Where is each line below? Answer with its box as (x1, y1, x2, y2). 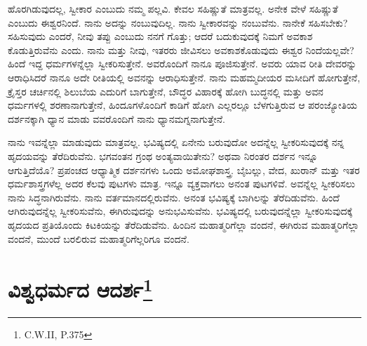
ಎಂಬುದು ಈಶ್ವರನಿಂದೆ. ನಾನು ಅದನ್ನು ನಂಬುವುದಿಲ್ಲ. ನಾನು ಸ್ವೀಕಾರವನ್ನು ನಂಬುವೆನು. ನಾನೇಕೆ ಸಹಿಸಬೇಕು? (8, 15, 348, 29)
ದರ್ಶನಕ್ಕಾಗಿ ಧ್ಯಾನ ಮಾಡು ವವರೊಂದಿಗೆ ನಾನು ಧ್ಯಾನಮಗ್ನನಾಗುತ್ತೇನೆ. (8, 111, 225, 126)
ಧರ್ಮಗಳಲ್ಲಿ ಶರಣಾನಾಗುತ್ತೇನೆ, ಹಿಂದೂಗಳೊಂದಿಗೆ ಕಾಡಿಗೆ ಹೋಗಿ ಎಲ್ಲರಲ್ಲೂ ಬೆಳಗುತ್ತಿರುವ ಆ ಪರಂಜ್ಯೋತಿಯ (8, 98, 357, 112)
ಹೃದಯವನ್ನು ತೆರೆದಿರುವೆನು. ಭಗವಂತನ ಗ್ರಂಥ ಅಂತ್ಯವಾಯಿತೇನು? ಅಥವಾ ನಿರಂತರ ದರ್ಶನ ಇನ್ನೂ (8, 148, 318, 163)
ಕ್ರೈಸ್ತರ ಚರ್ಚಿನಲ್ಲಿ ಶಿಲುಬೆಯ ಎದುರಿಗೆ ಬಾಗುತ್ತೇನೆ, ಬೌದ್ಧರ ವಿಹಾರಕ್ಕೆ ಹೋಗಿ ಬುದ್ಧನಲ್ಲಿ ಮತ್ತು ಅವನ (8, 84, 323, 98)
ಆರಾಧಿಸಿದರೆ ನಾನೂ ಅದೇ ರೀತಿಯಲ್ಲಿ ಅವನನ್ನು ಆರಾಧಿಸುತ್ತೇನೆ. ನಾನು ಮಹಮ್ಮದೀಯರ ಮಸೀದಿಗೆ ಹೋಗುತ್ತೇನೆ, (8, 69, 361, 84)
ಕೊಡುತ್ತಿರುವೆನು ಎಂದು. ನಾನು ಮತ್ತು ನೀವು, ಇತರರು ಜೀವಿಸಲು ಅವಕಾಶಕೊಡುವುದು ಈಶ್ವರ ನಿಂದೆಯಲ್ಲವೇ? (8, 42, 354, 57)
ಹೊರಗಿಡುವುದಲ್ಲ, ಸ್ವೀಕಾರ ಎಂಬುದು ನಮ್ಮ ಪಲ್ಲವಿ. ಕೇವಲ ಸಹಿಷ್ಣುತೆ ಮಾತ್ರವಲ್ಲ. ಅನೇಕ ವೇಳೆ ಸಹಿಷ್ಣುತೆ (8, 1, 338, 15)
